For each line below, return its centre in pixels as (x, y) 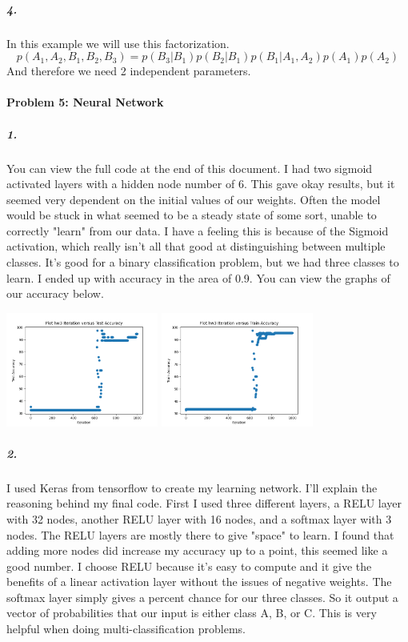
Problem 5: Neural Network (85, 102)
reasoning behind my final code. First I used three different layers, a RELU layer (204, 503)
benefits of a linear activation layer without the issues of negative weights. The (199, 582)
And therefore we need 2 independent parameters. (129, 71)
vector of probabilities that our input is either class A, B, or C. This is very (192, 613)
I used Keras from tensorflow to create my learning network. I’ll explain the (192, 487)
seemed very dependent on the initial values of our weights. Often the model (194, 199)
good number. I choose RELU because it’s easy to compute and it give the (189, 566)
